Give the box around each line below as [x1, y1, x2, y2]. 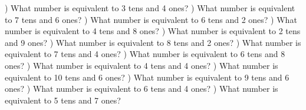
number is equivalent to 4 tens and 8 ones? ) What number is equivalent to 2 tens [5, 25, 301, 37]
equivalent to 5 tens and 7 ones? [5, 94, 121, 106]
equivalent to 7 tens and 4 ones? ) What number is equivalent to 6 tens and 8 [5, 48, 285, 60]
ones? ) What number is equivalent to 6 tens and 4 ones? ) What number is [5, 82, 278, 95]
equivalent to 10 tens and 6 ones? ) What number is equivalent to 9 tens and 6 [5, 71, 289, 83]
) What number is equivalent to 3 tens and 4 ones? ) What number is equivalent [5, 2, 295, 14]
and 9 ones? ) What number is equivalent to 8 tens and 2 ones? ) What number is [5, 36, 301, 48]
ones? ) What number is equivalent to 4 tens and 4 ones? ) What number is [5, 59, 278, 71]
